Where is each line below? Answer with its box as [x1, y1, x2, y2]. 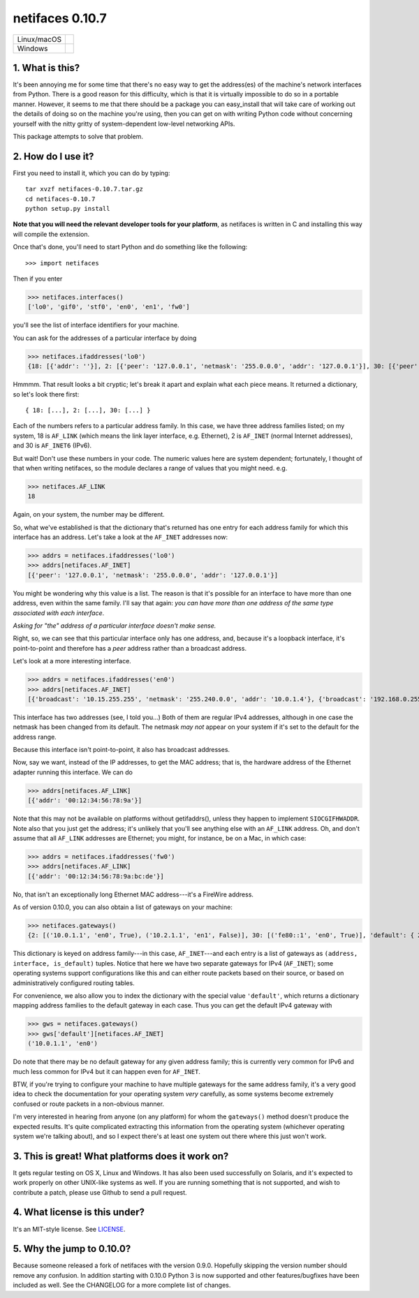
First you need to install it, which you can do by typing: [13, 168, 170, 177]
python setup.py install [25, 205, 110, 213]
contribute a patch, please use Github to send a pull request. [13, 1188, 188, 1197]
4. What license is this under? [13, 1207, 145, 1218]
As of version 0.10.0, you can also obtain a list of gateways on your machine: [13, 903, 233, 911]
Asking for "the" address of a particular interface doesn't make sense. [13, 621, 216, 630]
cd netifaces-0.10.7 [25, 195, 96, 202]
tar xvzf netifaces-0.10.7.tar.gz [25, 185, 143, 193]
